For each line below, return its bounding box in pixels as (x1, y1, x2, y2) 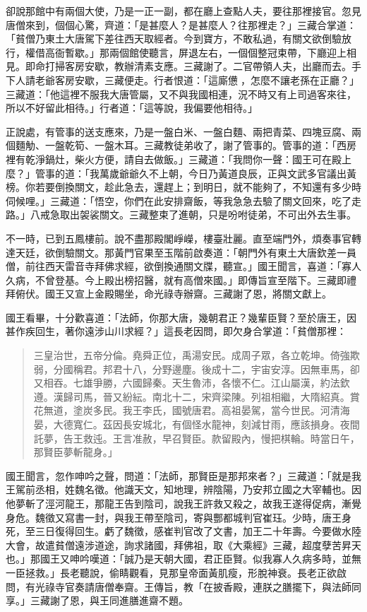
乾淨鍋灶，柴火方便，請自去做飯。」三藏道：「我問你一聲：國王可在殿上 (25, 151, 351, 166)
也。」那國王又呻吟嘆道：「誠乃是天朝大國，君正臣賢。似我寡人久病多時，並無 (6, 551, 361, 566)
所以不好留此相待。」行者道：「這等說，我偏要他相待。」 (6, 100, 258, 115)
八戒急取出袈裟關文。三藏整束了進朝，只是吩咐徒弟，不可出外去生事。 (30, 207, 356, 222)
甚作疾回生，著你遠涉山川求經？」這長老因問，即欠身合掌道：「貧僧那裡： (6, 324, 347, 339)
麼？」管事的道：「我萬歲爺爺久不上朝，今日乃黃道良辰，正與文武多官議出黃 (6, 165, 356, 180)
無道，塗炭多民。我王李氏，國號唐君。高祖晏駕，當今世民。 (43, 403, 320, 418)
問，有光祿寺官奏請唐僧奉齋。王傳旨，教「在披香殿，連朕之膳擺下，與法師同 (6, 579, 361, 594)
